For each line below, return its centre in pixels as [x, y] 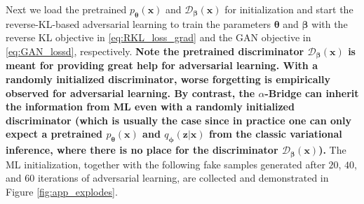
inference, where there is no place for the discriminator [142, 150]
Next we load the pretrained [66, 9]
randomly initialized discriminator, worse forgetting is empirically [168, 79]
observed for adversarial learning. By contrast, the [130, 93]
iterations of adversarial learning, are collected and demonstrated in [183, 178]
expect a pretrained [54, 134]
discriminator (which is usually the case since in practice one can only [178, 120]
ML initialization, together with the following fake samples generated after [166, 164]
